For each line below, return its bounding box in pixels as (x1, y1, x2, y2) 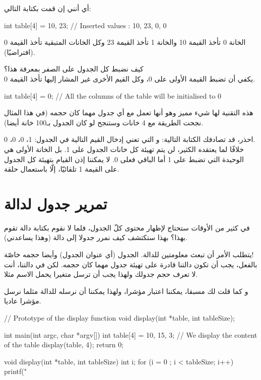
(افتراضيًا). (4, 46, 35, 57)
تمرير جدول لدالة (4, 193, 107, 213)
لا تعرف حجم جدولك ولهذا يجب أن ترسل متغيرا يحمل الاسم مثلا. (4, 269, 198, 279)
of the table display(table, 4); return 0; (4, 339, 124, 350)
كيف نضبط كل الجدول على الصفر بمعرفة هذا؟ (4, 63, 144, 74)
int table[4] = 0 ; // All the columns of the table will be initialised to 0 (4, 90, 222, 101)
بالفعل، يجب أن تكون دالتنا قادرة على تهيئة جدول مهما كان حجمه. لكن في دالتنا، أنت (4, 259, 257, 269)
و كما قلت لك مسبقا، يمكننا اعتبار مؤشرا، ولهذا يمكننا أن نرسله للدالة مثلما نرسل (4, 285, 248, 296)
